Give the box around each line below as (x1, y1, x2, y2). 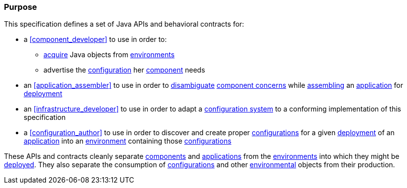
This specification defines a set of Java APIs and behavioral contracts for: (4, 20, 244, 29)
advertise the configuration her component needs (43, 66, 205, 75)
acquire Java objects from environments (43, 50, 175, 59)
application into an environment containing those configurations (24, 137, 232, 146)
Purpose (4, 2, 37, 12)
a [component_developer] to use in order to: (24, 35, 167, 44)
